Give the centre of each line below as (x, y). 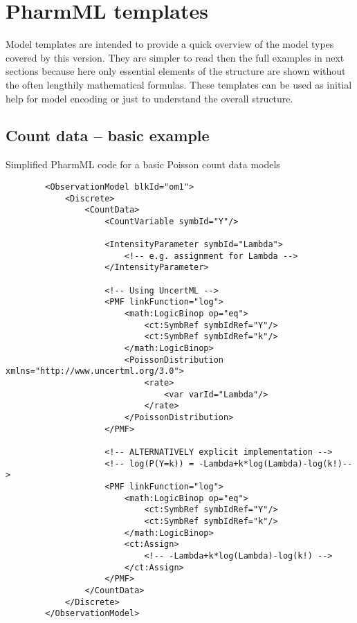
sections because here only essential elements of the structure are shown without (176, 71)
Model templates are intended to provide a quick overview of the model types (170, 44)
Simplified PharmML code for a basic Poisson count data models (143, 164)
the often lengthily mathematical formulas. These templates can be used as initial (179, 84)
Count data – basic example (108, 135)
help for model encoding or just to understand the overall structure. (149, 98)
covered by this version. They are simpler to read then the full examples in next (175, 57)
